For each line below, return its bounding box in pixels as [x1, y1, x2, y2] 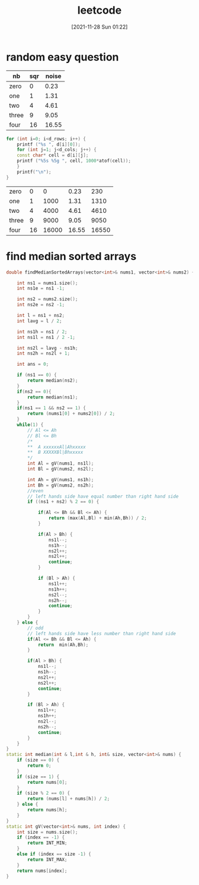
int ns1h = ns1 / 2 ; [17, 328, 68, 335]
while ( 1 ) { [17, 422, 44, 428]
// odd [27, 625, 44, 631]
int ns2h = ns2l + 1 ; [17, 350, 70, 357]
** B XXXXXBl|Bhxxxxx [27, 450, 84, 456]
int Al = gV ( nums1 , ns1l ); [27, 460, 94, 467]
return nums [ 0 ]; [27, 779, 68, 785]
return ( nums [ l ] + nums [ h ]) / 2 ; [27, 796, 110, 802]
